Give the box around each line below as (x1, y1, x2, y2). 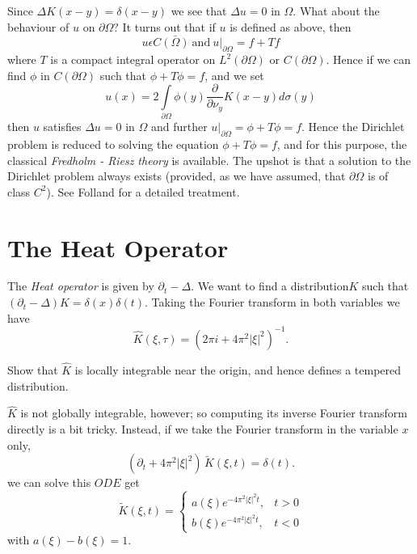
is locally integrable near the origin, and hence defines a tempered (74, 361, 402, 378)
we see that (171, 2, 227, 19)
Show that (7, 361, 58, 378)
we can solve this (7, 474, 91, 491)
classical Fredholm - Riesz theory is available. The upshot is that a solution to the (7, 151, 411, 168)
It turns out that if (122, 18, 216, 35)
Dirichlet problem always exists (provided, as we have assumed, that (7, 167, 346, 184)
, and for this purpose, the (276, 135, 407, 152)
